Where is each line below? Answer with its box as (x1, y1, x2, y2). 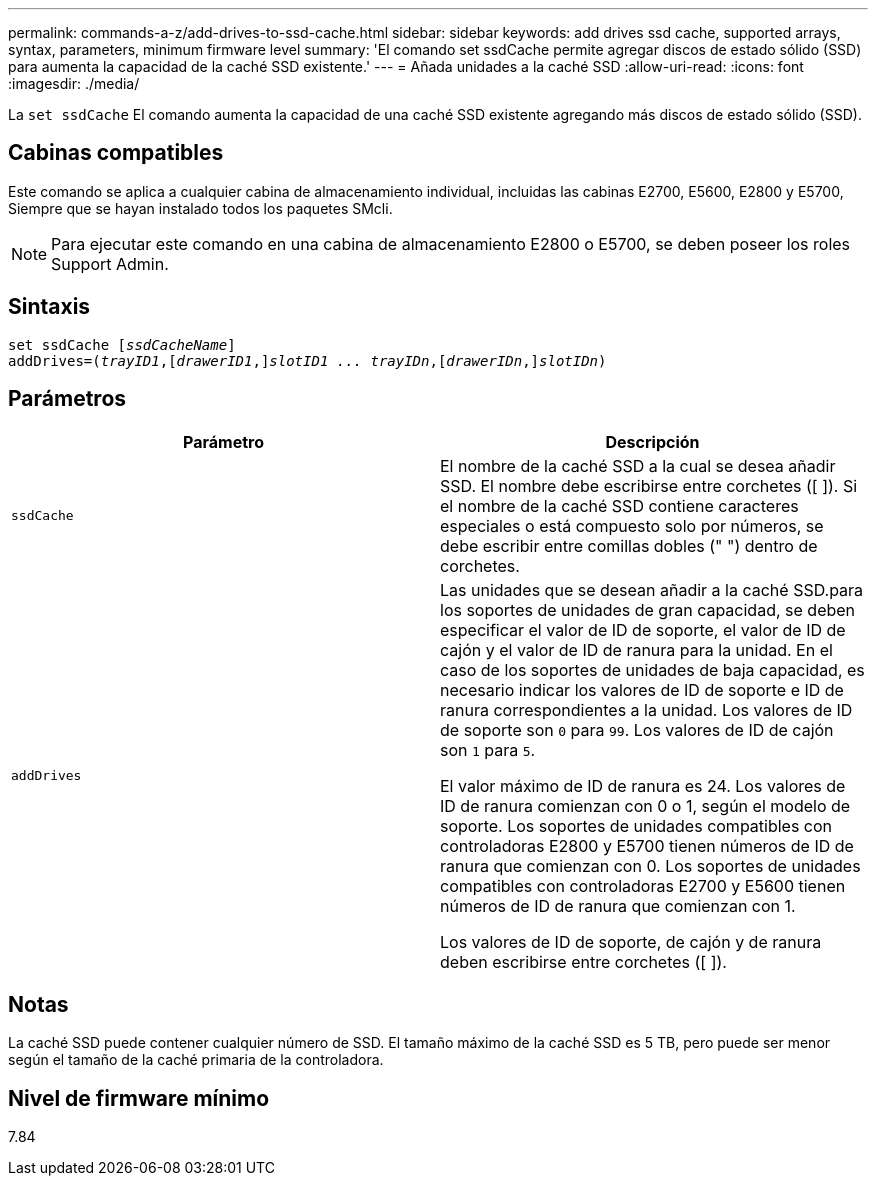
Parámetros (8, 386, 127, 412)
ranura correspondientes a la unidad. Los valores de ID (440, 699, 853, 720)
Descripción (605, 431, 700, 452)
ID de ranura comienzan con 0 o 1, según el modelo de (440, 795, 851, 816)
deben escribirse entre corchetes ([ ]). (440, 951, 727, 972)
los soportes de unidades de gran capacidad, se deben (440, 599, 856, 620)
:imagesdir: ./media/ (8, 75, 140, 92)
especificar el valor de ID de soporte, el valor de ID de (440, 619, 846, 640)
